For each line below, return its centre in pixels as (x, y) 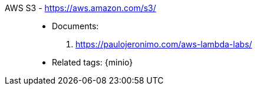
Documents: (75, 26)
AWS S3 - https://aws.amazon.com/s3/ (80, 8)
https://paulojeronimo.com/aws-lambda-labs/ (164, 44)
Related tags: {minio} (93, 62)
